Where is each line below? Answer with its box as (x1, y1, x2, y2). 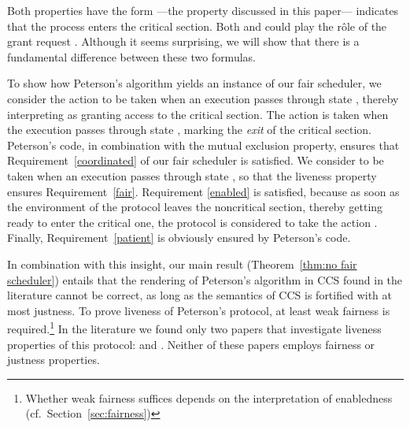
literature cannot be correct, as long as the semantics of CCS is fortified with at (7, 287, 392, 303)
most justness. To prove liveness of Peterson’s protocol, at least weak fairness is (7, 302, 390, 318)
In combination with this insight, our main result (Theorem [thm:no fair (7, 255, 357, 272)
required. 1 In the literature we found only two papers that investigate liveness (7, 318, 382, 336)
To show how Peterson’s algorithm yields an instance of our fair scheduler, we (7, 75, 382, 91)
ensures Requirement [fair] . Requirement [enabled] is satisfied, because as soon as (7, 183, 400, 199)
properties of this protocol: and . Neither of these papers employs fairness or (7, 336, 375, 352)
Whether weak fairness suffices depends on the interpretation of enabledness (25, 389, 393, 406)
